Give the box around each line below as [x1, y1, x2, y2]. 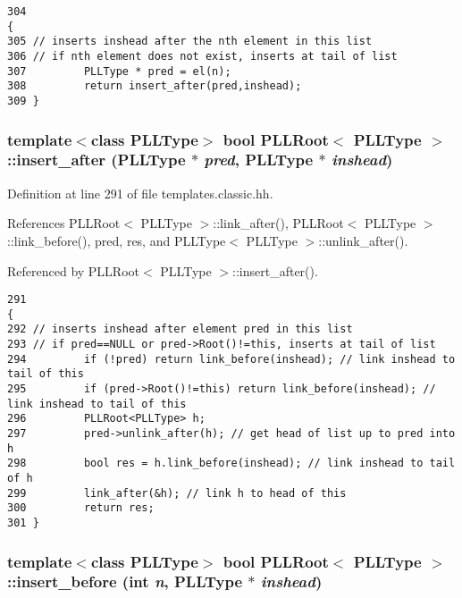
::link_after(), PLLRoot [213, 214, 344, 232]
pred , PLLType [204, 148, 314, 171]
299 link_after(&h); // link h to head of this [7, 486, 347, 500]
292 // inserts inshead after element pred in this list [7, 323, 353, 336]
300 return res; [7, 501, 155, 515]
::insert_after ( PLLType [7, 148, 186, 171]
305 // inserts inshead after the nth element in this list [7, 35, 373, 48]
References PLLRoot [7, 214, 121, 232]
